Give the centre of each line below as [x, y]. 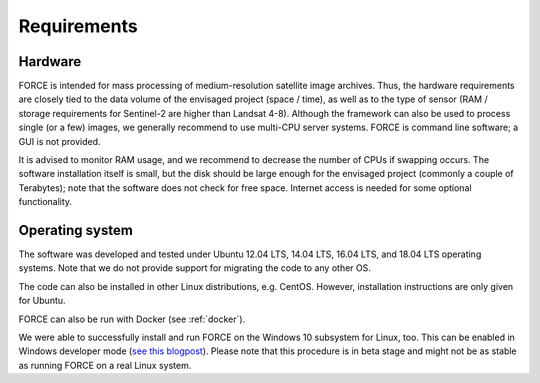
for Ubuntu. [42, 301]
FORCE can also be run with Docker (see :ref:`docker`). [132, 319]
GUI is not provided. [59, 141]
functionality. [45, 202]
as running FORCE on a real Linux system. [105, 365]
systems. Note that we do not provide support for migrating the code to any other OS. [195, 268]
